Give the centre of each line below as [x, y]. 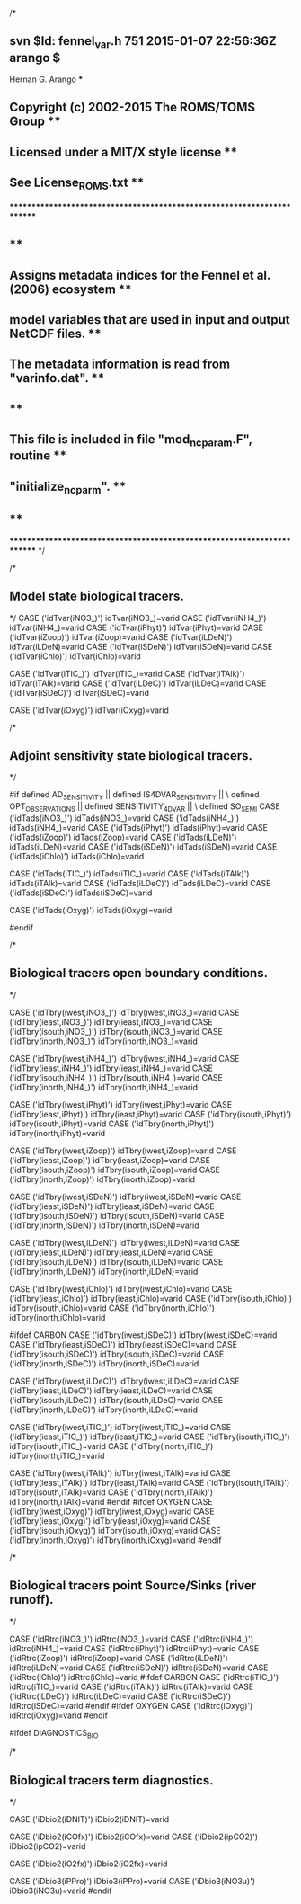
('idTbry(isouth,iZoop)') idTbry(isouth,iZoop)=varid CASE [115, 1170]
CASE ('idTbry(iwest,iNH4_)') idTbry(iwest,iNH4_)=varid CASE [124, 1058]
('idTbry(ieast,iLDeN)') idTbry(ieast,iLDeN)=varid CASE [111, 1252]
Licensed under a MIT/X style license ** [124, 152]
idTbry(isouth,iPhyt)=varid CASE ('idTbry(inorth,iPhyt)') [112, 1124]
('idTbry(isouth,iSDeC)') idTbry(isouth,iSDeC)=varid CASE [117, 1354]
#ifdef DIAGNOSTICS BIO [54, 1734]
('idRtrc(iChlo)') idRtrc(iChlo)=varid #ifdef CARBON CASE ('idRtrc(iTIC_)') [144, 1677]
